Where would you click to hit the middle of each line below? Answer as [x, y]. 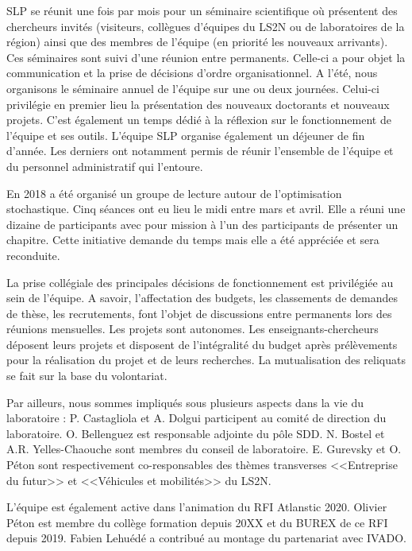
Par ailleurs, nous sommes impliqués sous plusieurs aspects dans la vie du [185, 402]
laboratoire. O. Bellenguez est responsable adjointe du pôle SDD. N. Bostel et [196, 433]
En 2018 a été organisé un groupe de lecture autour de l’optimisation [174, 193]
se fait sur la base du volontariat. [87, 376]
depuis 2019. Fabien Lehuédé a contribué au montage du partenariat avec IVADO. [207, 538]
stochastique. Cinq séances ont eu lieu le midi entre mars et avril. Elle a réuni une [206, 209]
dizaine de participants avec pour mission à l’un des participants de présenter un [202, 224]
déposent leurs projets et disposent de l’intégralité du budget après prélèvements [202, 344]
